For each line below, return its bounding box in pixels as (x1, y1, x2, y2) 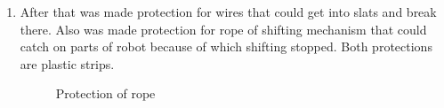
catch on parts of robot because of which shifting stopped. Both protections (20, 37, 432, 56)
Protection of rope (55, 84, 156, 103)
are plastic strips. (20, 54, 115, 73)
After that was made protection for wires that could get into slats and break (20, 3, 437, 20)
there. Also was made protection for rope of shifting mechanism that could (20, 19, 427, 38)
